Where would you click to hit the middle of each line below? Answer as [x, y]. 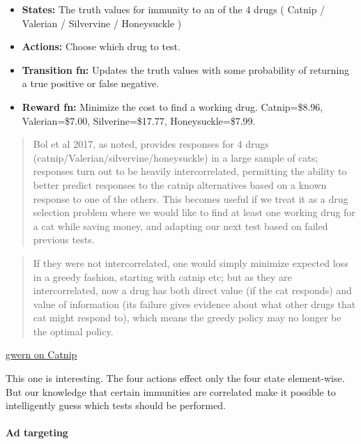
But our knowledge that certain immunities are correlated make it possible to [171, 391]
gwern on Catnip [41, 354]
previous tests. [64, 239]
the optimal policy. [73, 331]
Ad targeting [37, 432]
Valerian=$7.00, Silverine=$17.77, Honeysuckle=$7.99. [139, 120]
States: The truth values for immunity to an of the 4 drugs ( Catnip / [174, 9]
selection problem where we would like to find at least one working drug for [194, 212]
